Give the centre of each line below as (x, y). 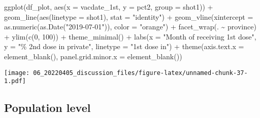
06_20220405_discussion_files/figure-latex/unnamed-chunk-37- (140, 73)
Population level (47, 108)
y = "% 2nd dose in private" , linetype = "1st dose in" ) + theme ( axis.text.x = (124, 46)
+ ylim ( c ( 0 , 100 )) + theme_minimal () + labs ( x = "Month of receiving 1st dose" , (130, 36)
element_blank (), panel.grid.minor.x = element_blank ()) (93, 56)
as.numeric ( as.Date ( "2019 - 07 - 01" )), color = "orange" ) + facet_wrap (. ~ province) (130, 27)
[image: (17, 73)
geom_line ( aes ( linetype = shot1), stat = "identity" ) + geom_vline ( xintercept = (129, 16)
